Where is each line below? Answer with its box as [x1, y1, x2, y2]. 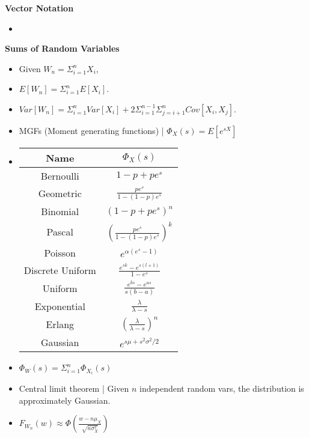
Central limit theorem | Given [19, 382, 129, 395]
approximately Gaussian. [19, 394, 111, 406]
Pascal [46, 225, 73, 239]
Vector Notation [5, 2, 74, 14]
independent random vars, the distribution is [139, 382, 304, 395]
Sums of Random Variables [5, 42, 120, 55]
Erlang [46, 317, 75, 332]
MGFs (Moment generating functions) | [19, 124, 164, 136]
